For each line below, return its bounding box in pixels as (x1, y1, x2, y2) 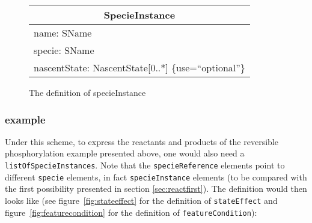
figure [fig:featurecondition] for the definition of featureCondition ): (5, 206, 257, 218)
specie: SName (34, 43, 94, 57)
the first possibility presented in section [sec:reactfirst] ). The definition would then (5, 182, 307, 195)
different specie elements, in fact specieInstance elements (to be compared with (5, 170, 307, 183)
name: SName (34, 26, 92, 40)
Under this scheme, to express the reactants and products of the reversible (5, 135, 278, 147)
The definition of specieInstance (29, 86, 146, 98)
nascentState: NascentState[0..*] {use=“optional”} (34, 61, 245, 74)
